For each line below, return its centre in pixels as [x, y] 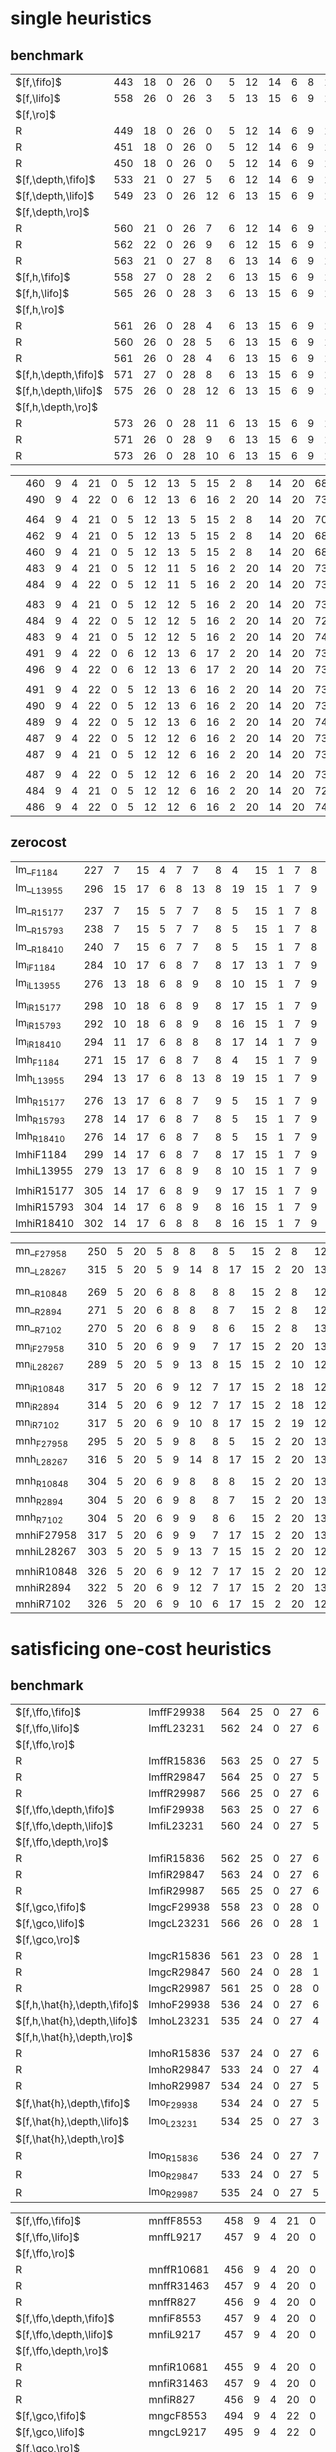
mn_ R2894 [38, 1310]
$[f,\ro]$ [36, 114]
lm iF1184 [35, 965]
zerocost [38, 842]
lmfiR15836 [176, 1859]
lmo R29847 [173, 2174]
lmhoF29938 [179, 2005]
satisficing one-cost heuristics [141, 1648]
